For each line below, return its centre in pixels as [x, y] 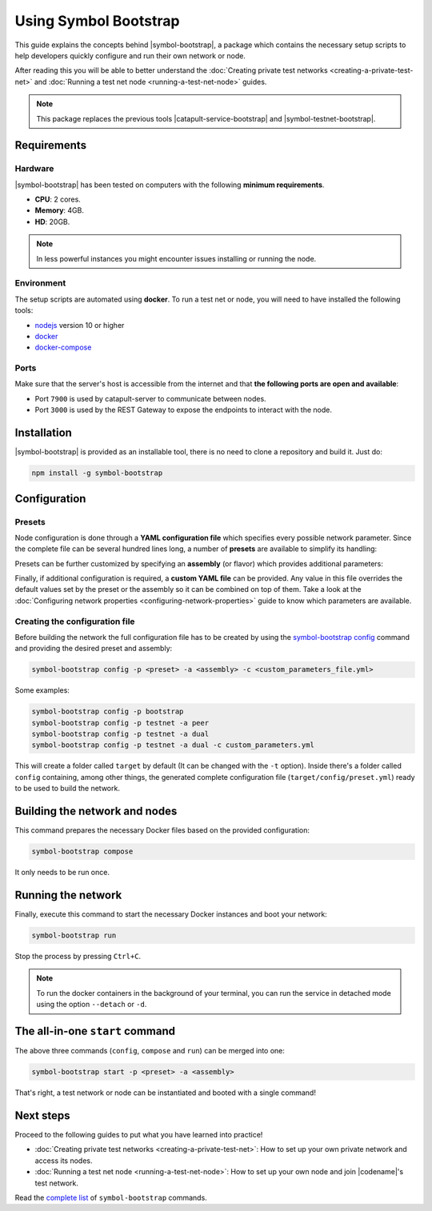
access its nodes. [64, 1161]
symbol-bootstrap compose [82, 851]
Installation [43, 433]
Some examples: [42, 690]
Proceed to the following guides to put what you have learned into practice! [139, 1134]
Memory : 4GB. [59, 210]
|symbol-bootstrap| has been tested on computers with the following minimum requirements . [170, 185]
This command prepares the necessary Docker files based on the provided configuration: [162, 830]
